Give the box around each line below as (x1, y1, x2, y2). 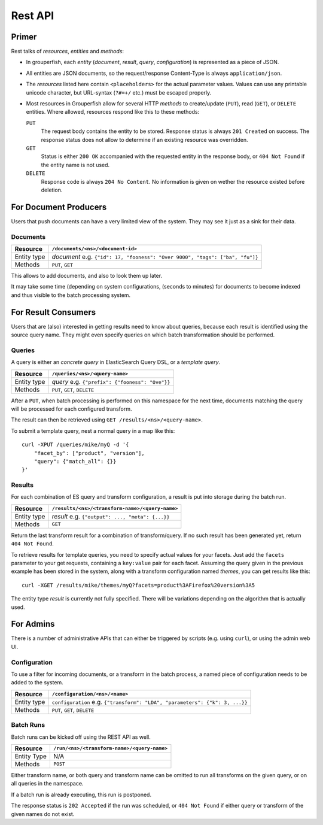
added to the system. (11, 679, 63, 686)
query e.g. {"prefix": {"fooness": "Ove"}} (51, 377, 170, 386)
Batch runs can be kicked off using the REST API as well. (11, 733, 151, 741)
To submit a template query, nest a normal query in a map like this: (11, 427, 175, 434)
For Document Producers (11, 202, 107, 212)
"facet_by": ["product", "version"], (33, 450, 145, 456)
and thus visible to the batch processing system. (11, 291, 131, 299)
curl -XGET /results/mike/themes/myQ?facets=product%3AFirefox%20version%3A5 (22, 581, 255, 589)
